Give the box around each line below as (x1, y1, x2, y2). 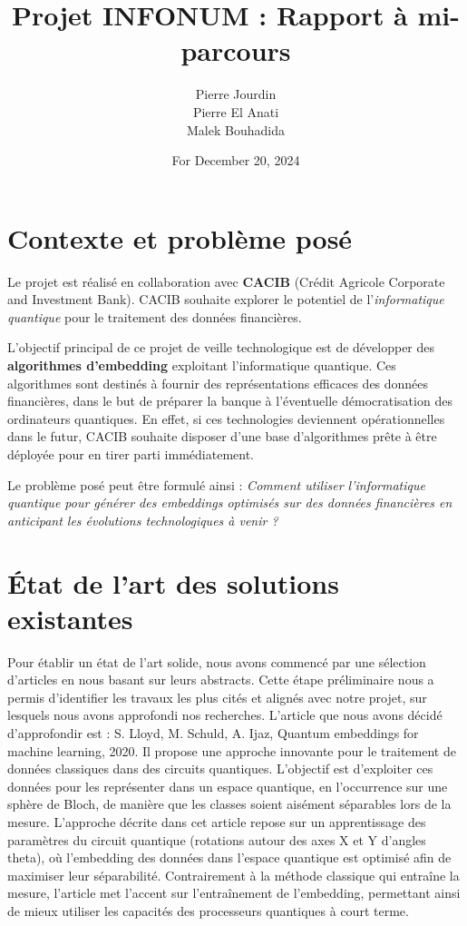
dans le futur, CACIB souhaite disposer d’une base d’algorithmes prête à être (7, 427, 437, 446)
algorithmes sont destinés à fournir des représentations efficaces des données (7, 373, 429, 392)
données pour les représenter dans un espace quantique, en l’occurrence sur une (7, 776, 448, 795)
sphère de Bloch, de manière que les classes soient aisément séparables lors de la (7, 794, 452, 813)
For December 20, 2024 (171, 151, 300, 170)
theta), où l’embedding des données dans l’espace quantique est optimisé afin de (7, 848, 452, 867)
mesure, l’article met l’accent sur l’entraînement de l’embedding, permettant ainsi (7, 883, 461, 902)
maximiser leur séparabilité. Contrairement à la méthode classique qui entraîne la (7, 865, 460, 884)
